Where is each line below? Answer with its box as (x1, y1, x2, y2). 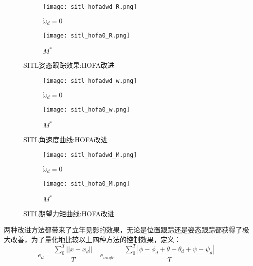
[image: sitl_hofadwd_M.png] (43, 152, 137, 159)
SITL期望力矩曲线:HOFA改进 (23, 208, 115, 218)
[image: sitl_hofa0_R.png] (43, 32, 130, 39)
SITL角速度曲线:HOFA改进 (23, 134, 108, 144)
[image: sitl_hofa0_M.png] (43, 180, 130, 188)
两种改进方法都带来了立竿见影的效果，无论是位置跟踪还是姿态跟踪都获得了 (4, 225, 242, 235)
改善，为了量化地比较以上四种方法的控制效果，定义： (10, 234, 181, 244)
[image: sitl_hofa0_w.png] (43, 106, 130, 114)
